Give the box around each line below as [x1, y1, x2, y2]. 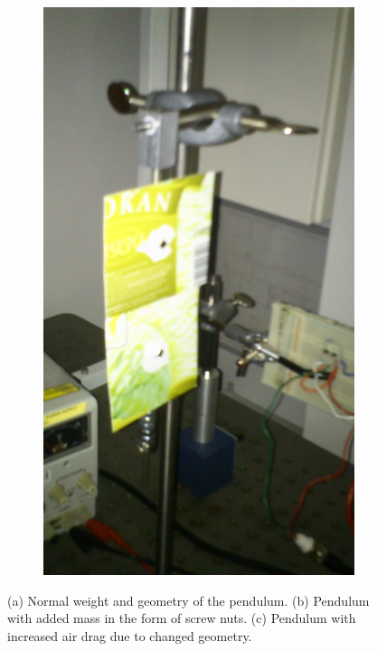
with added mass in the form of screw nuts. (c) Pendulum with [7, 609, 356, 627]
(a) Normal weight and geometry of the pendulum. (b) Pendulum [7, 590, 370, 609]
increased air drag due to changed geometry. [7, 626, 252, 645]
